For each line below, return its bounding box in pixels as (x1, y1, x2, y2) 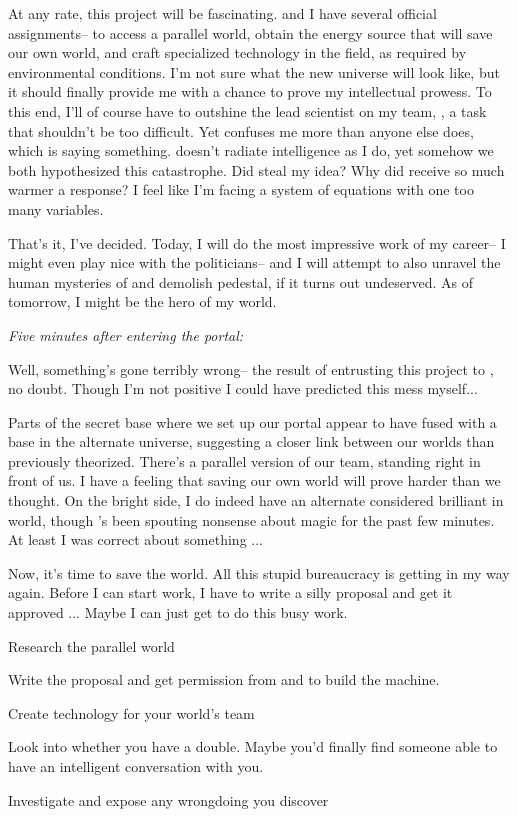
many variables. (8, 198, 104, 219)
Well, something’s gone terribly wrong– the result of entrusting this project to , (8, 358, 494, 379)
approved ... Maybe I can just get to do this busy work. (8, 602, 348, 623)
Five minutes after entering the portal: (8, 324, 244, 345)
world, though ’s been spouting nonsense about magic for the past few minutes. (8, 509, 495, 530)
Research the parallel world (8, 635, 175, 656)
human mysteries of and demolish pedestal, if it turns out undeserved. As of (8, 271, 473, 292)
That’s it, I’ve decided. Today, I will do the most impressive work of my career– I (8, 232, 506, 253)
